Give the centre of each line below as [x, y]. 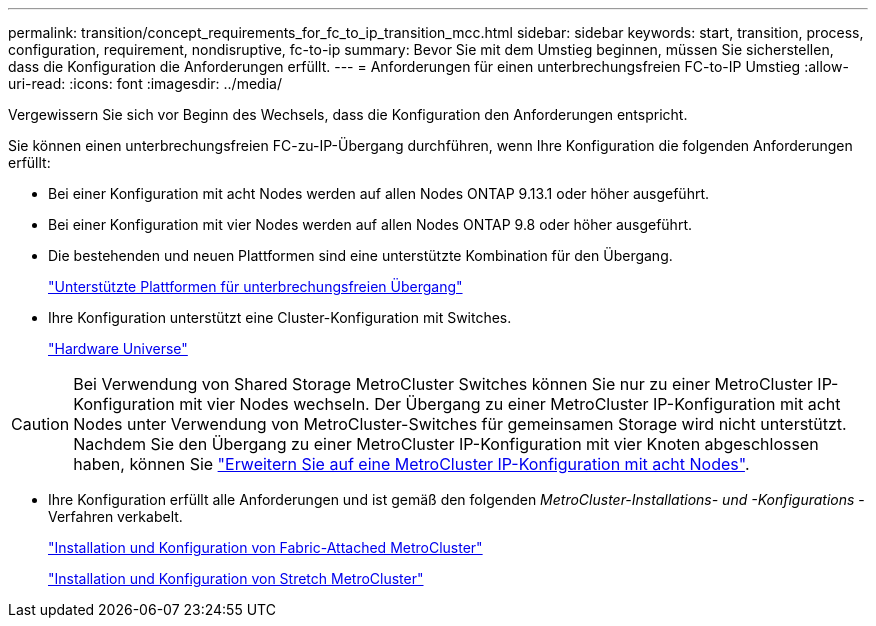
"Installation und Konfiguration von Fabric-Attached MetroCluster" [265, 547]
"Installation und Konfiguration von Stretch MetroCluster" [236, 578]
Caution [40, 424]
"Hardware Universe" [118, 348]
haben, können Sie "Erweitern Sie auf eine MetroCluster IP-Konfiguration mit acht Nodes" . [411, 464]
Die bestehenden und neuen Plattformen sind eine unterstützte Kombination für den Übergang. [360, 255]
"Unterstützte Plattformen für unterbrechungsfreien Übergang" [255, 286]
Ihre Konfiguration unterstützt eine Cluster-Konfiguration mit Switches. [280, 317]
